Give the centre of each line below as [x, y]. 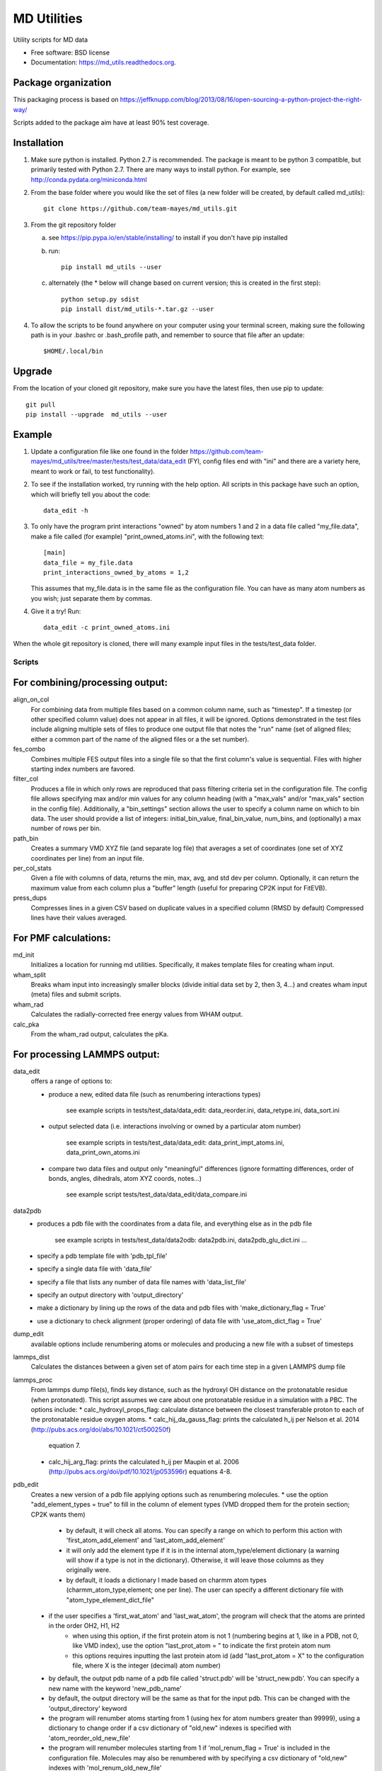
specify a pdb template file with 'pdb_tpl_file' [102, 1256]
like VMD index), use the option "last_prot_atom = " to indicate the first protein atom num [202, 1646]
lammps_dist [31, 1357]
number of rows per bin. [66, 828]
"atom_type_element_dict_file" [110, 1600]
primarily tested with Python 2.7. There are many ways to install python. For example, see [161, 169]
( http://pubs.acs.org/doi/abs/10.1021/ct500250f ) [101, 1429]
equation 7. [64, 1446]
